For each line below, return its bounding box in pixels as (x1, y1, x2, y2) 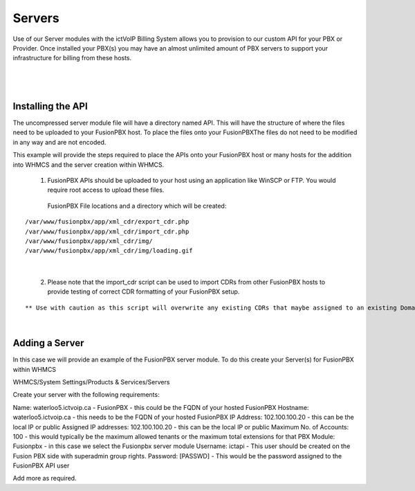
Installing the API (12, 100, 88, 112)
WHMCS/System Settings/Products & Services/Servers (12, 377, 170, 386)
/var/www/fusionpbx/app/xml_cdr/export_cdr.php (25, 218, 190, 226)
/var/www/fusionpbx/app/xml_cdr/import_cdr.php (25, 227, 190, 235)
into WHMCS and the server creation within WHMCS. (12, 160, 165, 169)
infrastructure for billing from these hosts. (12, 54, 132, 62)
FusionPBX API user (12, 461, 70, 470)
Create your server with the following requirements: (12, 391, 160, 399)
